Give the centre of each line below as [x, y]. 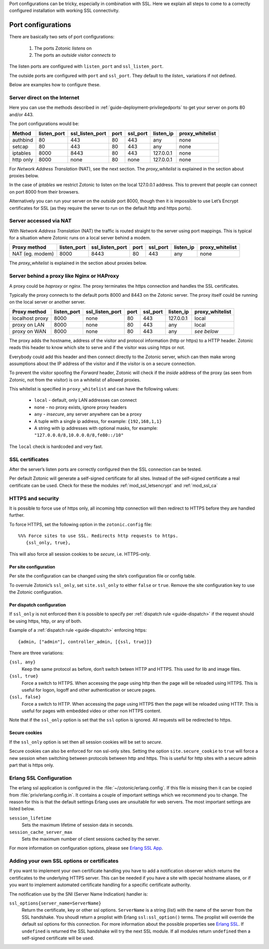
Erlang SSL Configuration [41, 778]
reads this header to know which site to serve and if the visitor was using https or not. [97, 348]
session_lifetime [30, 818]
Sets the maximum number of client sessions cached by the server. [91, 839]
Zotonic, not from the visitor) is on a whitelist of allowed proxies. [75, 380]
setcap [20, 146]
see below [206, 331]
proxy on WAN [29, 331]
